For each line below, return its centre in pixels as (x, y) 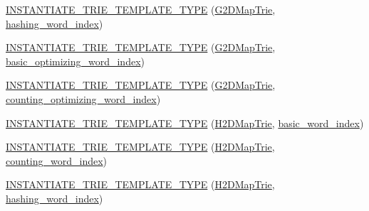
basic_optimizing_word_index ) (75, 61)
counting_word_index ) (57, 160)
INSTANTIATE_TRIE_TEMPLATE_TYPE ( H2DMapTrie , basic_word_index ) (185, 123)
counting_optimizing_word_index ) (83, 98)
